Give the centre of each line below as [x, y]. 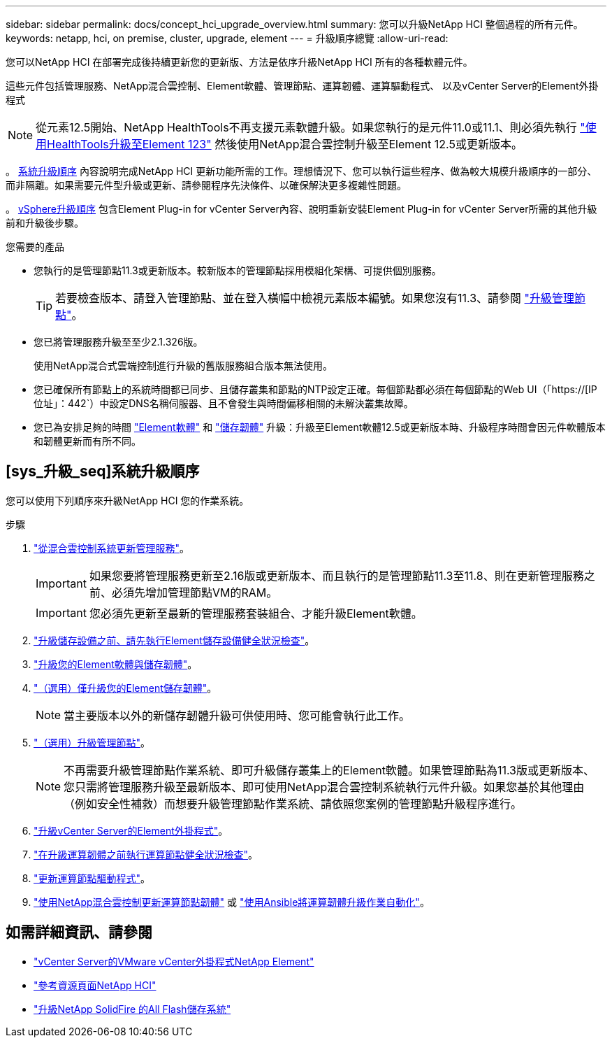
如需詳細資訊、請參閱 [79, 932]
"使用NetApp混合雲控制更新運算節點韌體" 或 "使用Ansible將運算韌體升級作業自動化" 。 [232, 902]
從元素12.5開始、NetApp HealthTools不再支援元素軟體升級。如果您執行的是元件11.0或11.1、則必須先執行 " [311, 127]
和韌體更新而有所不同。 [87, 441]
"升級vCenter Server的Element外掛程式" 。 [131, 830]
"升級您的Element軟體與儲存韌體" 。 [116, 664]
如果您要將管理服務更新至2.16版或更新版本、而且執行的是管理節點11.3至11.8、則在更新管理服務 [336, 575]
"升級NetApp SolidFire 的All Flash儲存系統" [132, 1009]
